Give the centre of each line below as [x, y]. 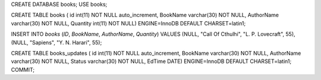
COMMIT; [23, 69]
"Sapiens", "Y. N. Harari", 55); [66, 42]
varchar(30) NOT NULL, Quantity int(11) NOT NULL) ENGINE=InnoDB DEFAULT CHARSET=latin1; [128, 23]
